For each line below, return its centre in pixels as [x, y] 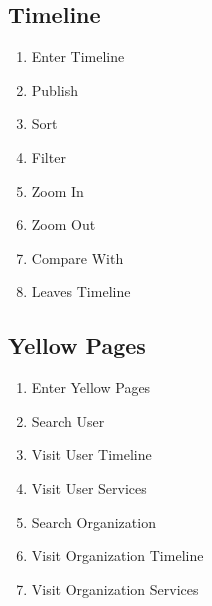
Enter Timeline [78, 56]
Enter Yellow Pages [91, 387]
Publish [54, 89]
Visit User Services [89, 487]
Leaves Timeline [81, 291]
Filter [48, 156]
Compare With [77, 257]
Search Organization [93, 521]
